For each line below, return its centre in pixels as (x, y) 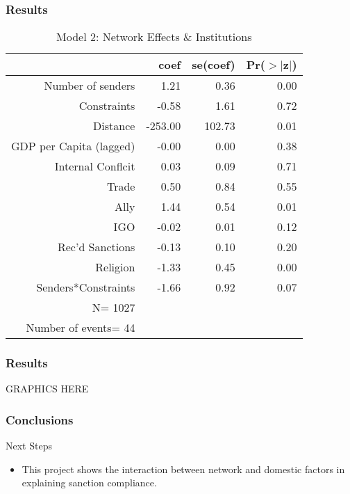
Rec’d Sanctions (96, 247)
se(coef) (214, 65)
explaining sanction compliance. (89, 483)
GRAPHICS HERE (47, 389)
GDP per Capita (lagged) (73, 146)
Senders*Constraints (86, 287)
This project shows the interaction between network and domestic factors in (183, 469)
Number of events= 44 (81, 328)
